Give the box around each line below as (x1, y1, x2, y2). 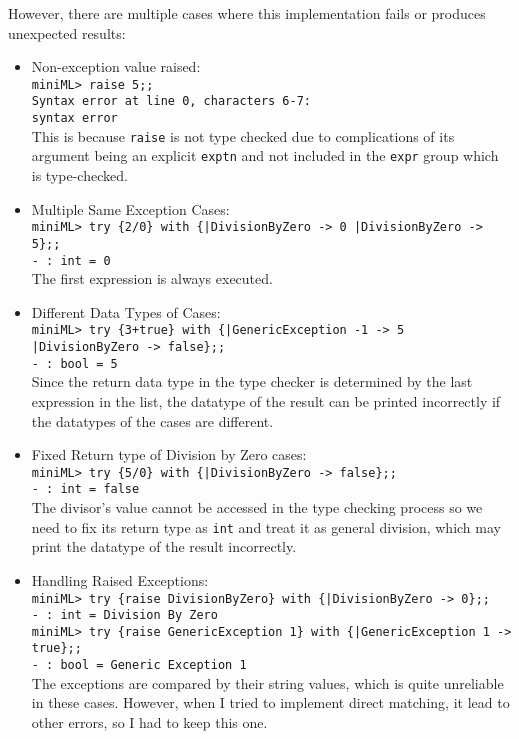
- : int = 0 (31, 253, 111, 268)
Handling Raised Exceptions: (31, 569, 209, 590)
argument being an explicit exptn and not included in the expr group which (31, 145, 499, 166)
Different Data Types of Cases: (31, 301, 221, 322)
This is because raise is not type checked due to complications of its (31, 125, 455, 146)
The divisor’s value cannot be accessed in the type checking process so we (31, 497, 483, 518)
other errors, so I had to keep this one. (31, 711, 268, 732)
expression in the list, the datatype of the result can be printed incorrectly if (31, 390, 501, 411)
